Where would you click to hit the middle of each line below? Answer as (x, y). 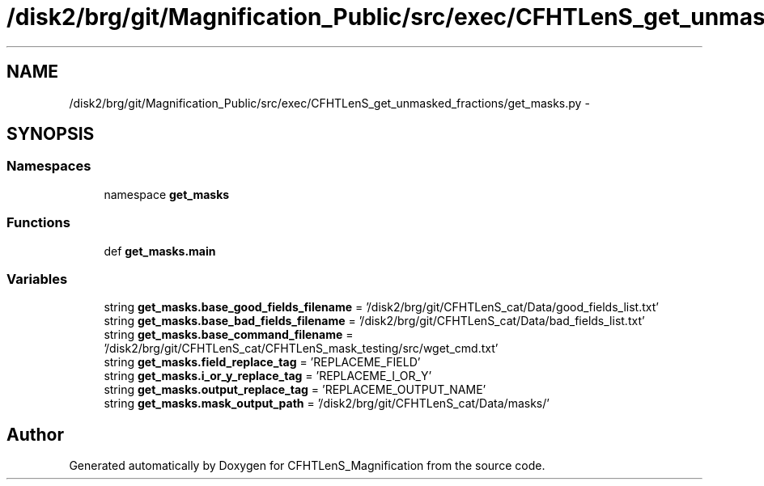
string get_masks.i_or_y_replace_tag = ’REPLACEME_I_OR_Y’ (268, 376)
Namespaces (49, 166)
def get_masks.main (160, 251)
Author (35, 434)
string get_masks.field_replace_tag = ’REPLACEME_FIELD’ (262, 362)
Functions (38, 223)
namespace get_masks (167, 194)
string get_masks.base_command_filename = (229, 335)
